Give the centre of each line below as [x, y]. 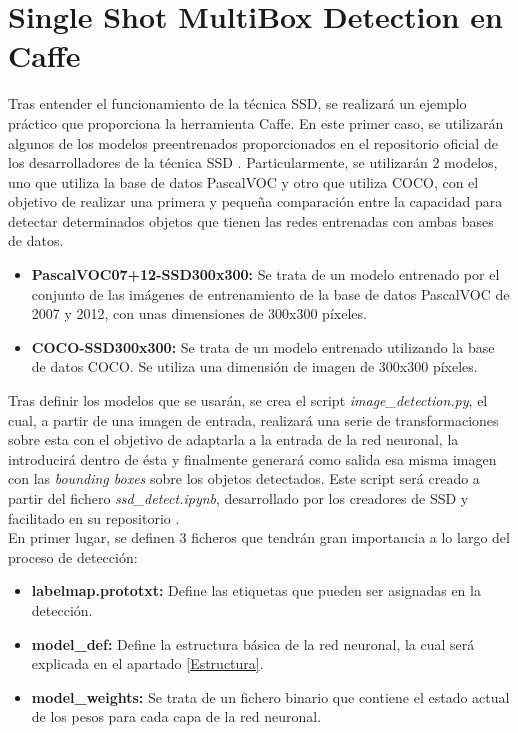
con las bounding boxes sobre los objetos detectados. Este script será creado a [244, 478]
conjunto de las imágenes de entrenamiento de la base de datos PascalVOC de [270, 293]
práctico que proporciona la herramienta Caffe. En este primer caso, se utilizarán [256, 122]
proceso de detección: [73, 556]
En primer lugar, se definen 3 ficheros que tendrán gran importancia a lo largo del [259, 537]
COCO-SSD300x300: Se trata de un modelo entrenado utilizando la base [263, 346]
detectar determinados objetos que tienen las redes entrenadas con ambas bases [251, 220]
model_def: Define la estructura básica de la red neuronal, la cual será [253, 643]
